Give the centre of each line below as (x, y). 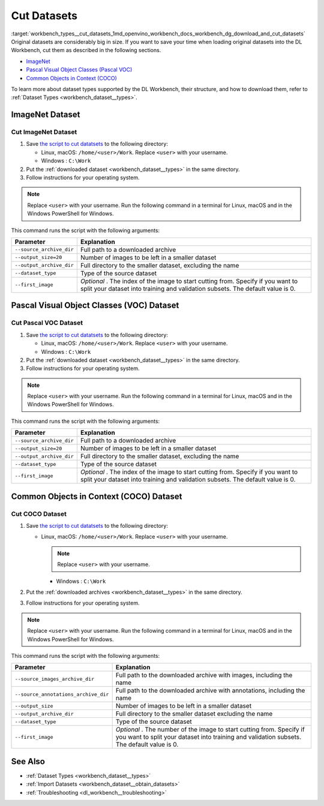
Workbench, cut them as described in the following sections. (86, 50)
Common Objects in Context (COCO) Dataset (97, 496)
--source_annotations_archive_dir (62, 694)
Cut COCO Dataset (39, 514)
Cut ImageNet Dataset (44, 132)
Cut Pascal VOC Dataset (47, 323)
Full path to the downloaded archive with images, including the (204, 675)
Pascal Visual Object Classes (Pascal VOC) (79, 70)
